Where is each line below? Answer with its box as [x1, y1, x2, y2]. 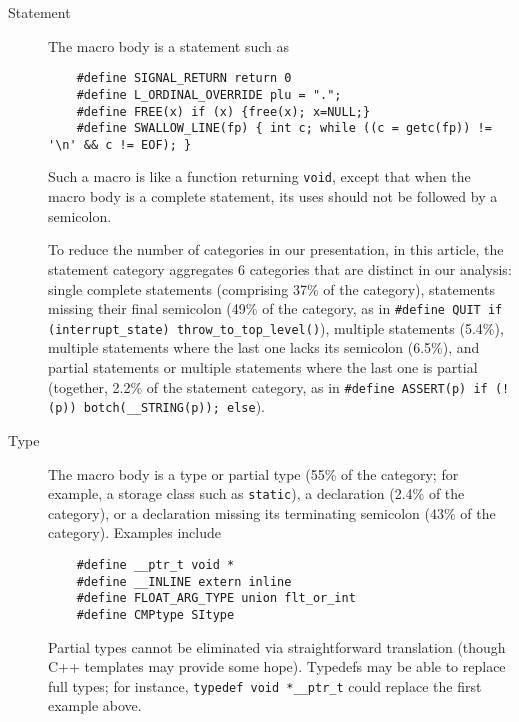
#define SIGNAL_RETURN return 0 [76, 71, 292, 86]
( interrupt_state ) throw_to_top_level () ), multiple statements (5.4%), [48, 317, 504, 338]
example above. [48, 695, 142, 716]
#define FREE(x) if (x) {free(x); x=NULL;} [76, 104, 371, 119]
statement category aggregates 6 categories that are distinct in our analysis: [48, 258, 512, 279]
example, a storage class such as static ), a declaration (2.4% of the [48, 483, 465, 504]
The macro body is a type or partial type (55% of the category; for [48, 463, 459, 484]
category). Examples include [48, 522, 221, 543]
